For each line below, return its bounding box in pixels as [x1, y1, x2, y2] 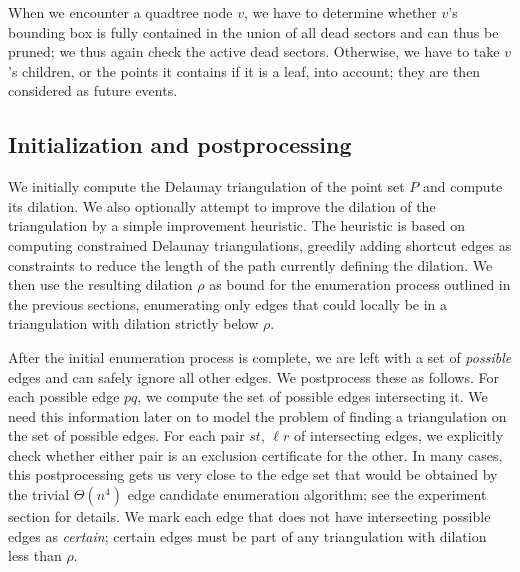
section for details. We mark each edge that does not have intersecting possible [8, 506, 491, 527]
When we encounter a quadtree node [8, 2, 233, 22]
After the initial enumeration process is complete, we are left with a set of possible [8, 346, 512, 367]
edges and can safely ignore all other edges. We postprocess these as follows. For [8, 366, 499, 387]
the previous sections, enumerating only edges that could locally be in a [8, 293, 448, 314]
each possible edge [8, 386, 120, 407]
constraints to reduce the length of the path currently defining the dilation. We [8, 254, 493, 275]
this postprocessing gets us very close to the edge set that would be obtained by [8, 464, 498, 485]
